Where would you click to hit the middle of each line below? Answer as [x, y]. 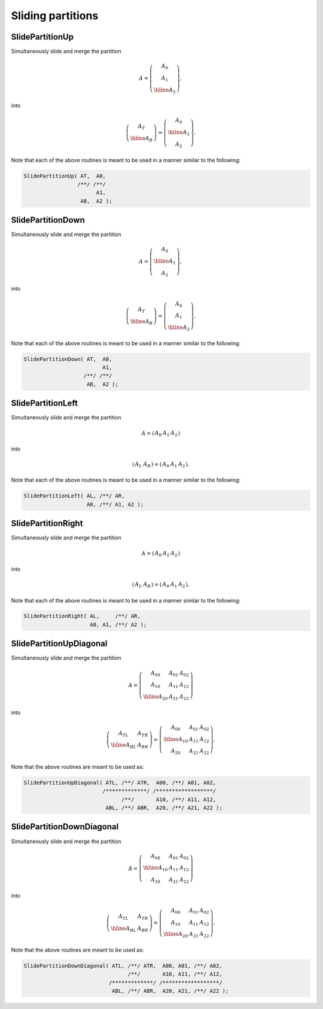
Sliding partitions [55, 16]
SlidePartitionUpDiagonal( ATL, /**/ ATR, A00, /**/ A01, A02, [120, 783]
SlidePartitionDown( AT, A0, [68, 359]
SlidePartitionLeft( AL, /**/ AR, [74, 496]
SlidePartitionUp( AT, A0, [65, 176]
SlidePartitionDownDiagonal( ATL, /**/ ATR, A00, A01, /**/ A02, [123, 966]
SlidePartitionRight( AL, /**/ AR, [82, 616]
